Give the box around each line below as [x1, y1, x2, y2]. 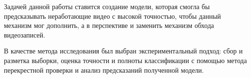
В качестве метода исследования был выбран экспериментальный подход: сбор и [4, 46, 243, 56]
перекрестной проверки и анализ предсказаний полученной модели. [4, 65, 204, 75]
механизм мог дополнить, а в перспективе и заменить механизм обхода [4, 20, 214, 30]
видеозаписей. [4, 29, 45, 39]
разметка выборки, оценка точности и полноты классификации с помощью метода [4, 55, 247, 65]
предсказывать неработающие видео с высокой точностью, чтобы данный [4, 11, 221, 21]
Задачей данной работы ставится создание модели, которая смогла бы [4, 1, 210, 11]
